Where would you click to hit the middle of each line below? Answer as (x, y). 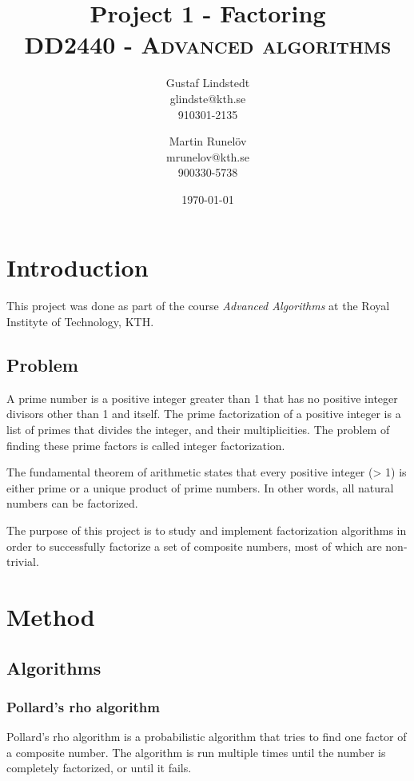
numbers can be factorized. (72, 503)
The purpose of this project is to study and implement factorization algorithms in (207, 530)
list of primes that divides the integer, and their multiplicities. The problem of (198, 429)
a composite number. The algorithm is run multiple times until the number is (196, 752)
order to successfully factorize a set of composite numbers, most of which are (194, 546)
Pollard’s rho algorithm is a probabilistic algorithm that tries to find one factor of (207, 737)
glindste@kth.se (208, 98)
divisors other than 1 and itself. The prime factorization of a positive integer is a (204, 414)
